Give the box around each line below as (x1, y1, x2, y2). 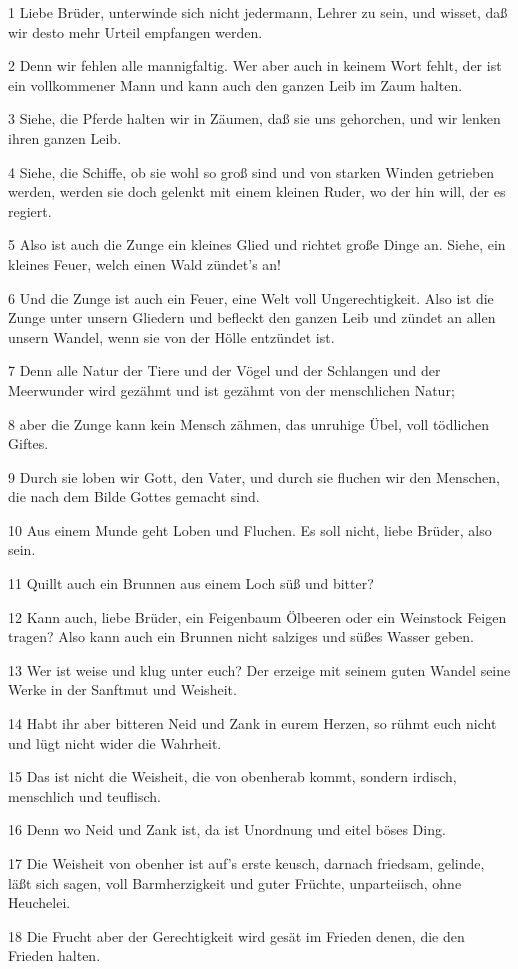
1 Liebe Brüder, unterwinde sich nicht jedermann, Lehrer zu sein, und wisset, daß (8, 2, 508, 22)
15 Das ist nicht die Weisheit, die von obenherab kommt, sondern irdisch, (8, 766, 457, 787)
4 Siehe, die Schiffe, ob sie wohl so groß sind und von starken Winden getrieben (8, 161, 495, 182)
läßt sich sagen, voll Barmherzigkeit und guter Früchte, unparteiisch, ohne (8, 872, 462, 893)
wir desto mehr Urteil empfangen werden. (8, 21, 263, 42)
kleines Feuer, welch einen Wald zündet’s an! (8, 253, 281, 274)
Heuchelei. (8, 892, 71, 913)
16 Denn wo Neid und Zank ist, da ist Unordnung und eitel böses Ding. (8, 819, 446, 840)
